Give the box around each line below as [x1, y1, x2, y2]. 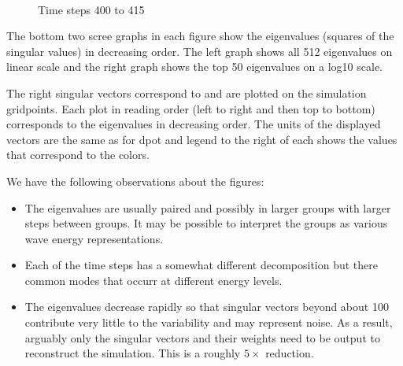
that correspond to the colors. [6, 146, 150, 163]
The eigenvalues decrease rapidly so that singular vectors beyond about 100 [24, 298, 389, 315]
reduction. [265, 345, 314, 361]
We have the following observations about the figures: [6, 172, 264, 189]
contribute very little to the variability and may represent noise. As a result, [24, 314, 393, 331]
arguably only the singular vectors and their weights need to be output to [24, 329, 380, 346]
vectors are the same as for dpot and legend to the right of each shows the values [6, 131, 397, 147]
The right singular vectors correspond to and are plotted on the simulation [6, 84, 367, 101]
